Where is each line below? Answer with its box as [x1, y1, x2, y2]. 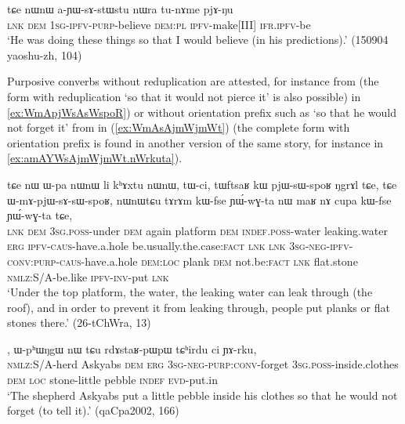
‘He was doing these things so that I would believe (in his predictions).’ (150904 [7, 31, 389, 48]
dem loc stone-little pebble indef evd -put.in [7, 371, 218, 388]
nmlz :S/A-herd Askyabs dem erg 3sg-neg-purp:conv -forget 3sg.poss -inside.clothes [7, 356, 399, 372]
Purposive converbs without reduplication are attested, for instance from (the [7, 73, 379, 89]
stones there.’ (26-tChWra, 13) [7, 314, 151, 331]
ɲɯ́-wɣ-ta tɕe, [7, 207, 73, 223]
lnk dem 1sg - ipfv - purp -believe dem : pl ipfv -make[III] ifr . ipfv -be [7, 16, 311, 32]
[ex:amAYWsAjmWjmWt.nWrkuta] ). [7, 150, 183, 166]
